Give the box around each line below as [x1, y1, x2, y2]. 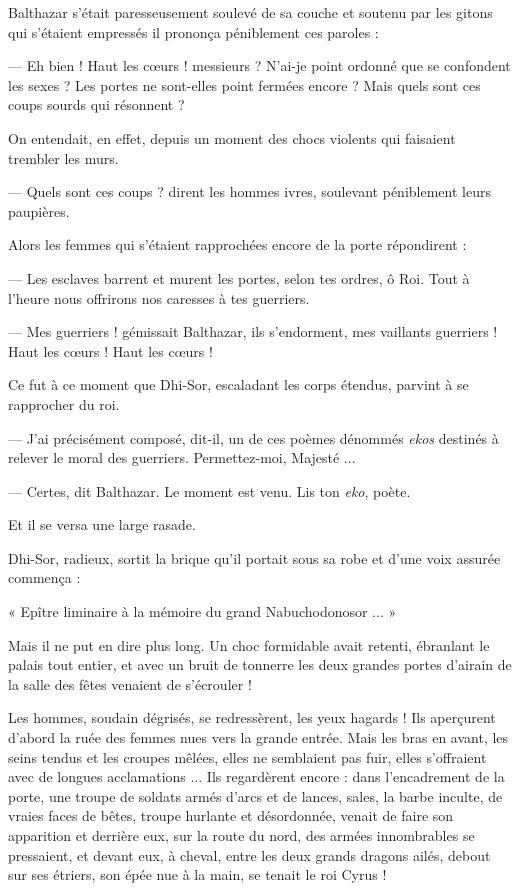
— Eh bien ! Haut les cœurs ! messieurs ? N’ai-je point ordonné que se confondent [8, 55, 511, 76]
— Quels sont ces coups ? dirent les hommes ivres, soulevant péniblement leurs [8, 181, 491, 202]
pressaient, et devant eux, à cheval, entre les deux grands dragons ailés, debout [8, 844, 491, 865]
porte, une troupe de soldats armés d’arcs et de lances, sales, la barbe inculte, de [8, 785, 503, 806]
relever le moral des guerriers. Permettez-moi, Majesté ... [8, 447, 356, 468]
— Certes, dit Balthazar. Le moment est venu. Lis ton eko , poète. [8, 480, 411, 501]
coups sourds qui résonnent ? [8, 94, 185, 115]
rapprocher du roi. [8, 393, 120, 414]
